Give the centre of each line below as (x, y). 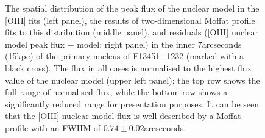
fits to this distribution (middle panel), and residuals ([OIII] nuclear (132, 32)
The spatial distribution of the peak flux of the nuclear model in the (132, 8)
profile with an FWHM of (53, 127)
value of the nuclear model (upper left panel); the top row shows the (132, 80)
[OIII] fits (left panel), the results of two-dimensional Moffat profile (130, 20)
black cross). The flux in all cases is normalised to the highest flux (129, 67)
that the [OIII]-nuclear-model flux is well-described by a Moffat (123, 116)
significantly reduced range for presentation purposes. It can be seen (132, 103)
